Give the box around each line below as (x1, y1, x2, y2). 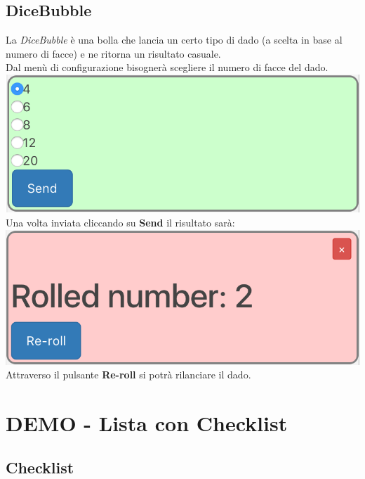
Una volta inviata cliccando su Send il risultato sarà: (6, 215, 235, 230)
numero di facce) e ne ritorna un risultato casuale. (6, 46, 221, 60)
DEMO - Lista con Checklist (6, 408, 288, 437)
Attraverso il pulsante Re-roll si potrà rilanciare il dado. (6, 367, 251, 382)
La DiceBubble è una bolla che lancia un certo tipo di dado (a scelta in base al (6, 32, 343, 47)
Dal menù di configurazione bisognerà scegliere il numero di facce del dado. (6, 60, 328, 75)
